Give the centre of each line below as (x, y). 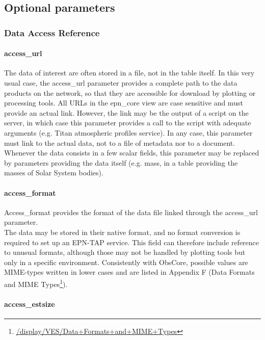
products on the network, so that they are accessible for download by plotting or (130, 93)
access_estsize (30, 304)
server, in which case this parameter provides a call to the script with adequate (128, 123)
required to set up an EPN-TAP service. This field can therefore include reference (132, 242)
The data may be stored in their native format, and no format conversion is (122, 232)
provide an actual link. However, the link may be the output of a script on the (126, 112)
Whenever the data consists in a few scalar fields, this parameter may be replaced (132, 153)
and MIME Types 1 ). (36, 283)
